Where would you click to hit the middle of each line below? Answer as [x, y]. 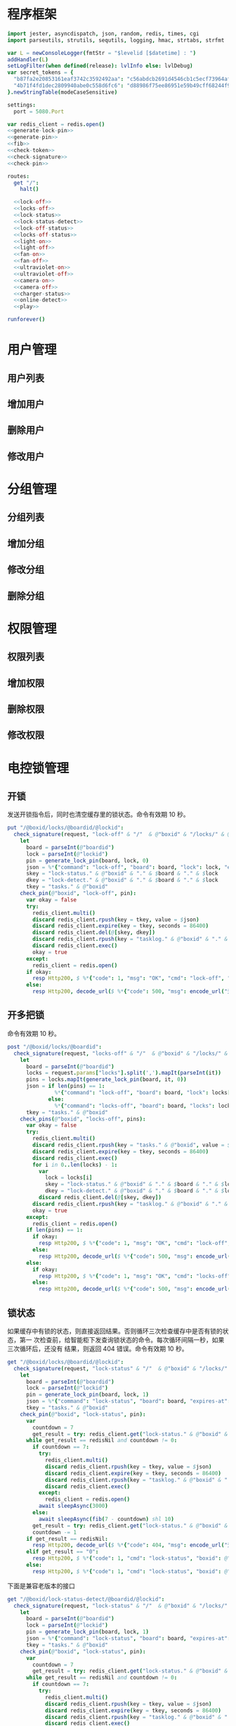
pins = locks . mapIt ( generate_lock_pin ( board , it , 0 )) [106, 1080]
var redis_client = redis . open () [56, 124]
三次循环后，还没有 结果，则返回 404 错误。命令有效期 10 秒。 [98, 1349]
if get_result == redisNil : [67, 1539]
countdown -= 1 [55, 1532]
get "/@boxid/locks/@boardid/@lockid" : [66, 1362]
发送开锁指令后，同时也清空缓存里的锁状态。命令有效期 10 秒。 [98, 815]
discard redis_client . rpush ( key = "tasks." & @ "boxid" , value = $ [132, 1145]
